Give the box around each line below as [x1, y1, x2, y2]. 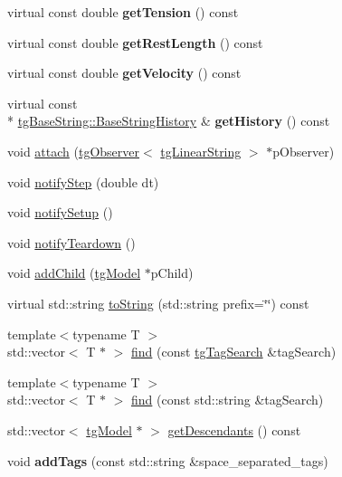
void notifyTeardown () [7, 233, 136, 252]
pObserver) [272, 141, 335, 160]
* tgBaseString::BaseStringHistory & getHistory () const [7, 111, 330, 130]
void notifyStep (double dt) [7, 172, 159, 191]
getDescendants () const [167, 420, 301, 439]
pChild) [150, 263, 194, 282]
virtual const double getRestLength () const [7, 33, 263, 52]
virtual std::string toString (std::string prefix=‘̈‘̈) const [7, 293, 309, 312]
